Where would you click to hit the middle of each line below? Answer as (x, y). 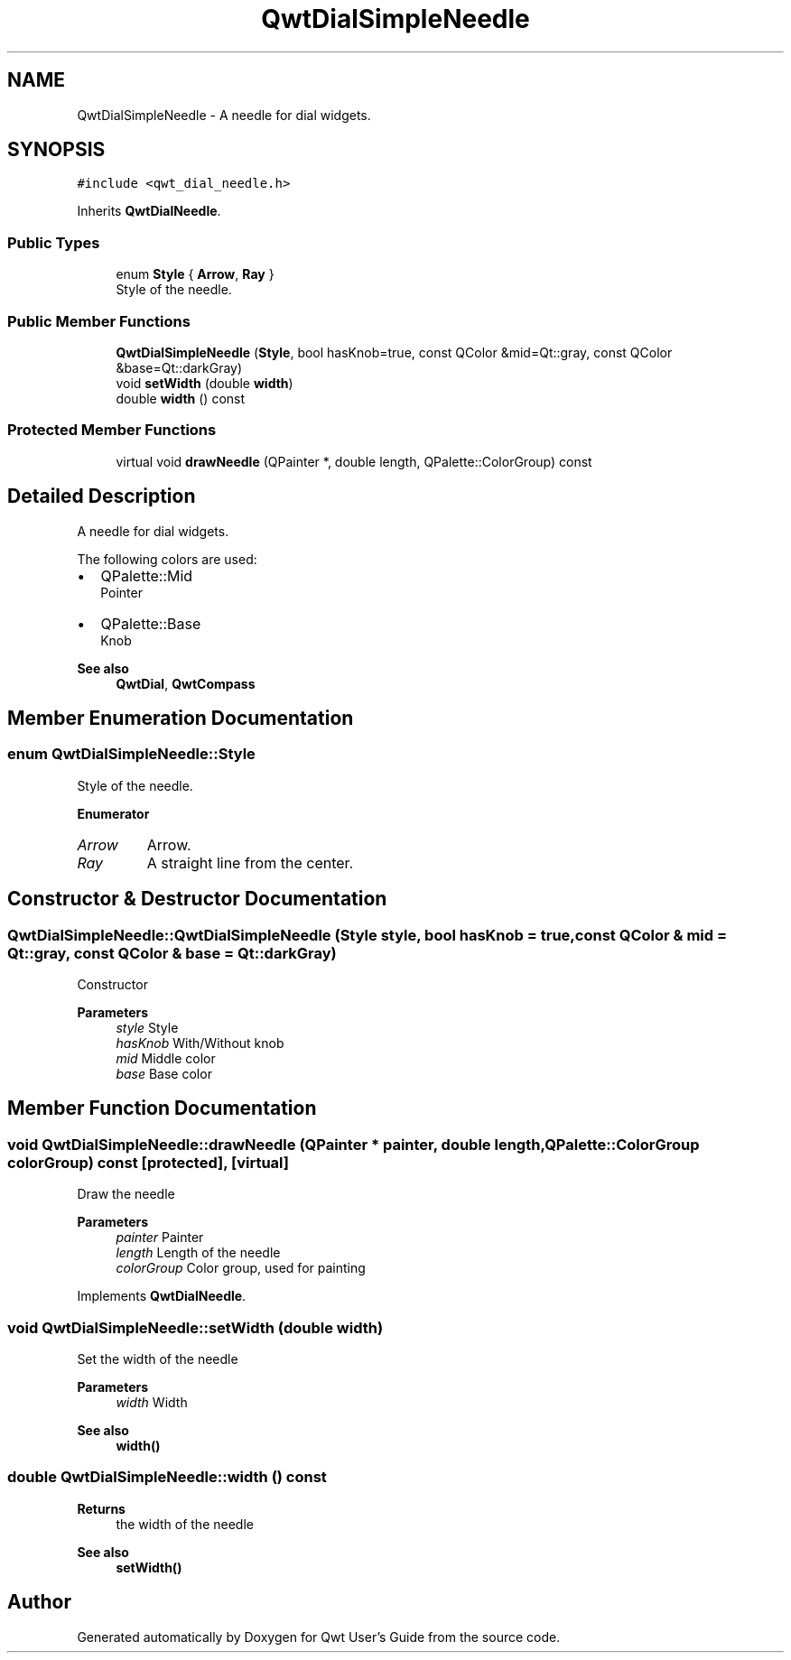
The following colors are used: (167, 559)
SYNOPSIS (56, 150)
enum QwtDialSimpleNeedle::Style (131, 754)
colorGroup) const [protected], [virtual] (148, 1162)
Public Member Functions (99, 321)
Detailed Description (102, 496)
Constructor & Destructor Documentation (197, 899)
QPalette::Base (151, 623)
